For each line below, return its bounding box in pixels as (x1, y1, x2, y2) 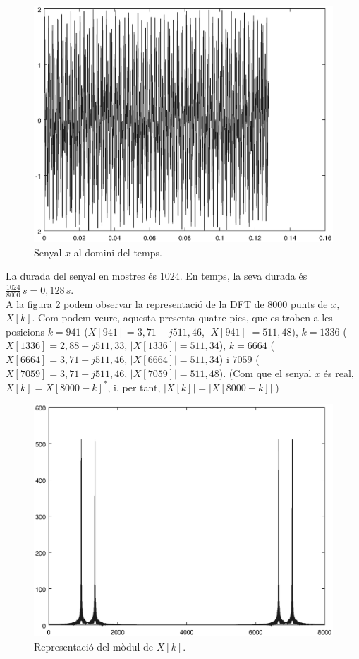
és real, (323, 365, 354, 380)
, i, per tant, (107, 379, 161, 394)
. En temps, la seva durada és (179, 268, 308, 283)
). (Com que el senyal (219, 365, 312, 380)
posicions (6, 323, 44, 338)
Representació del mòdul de (34, 639, 154, 653)
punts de (290, 296, 328, 311)
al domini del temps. (73, 244, 162, 259)
